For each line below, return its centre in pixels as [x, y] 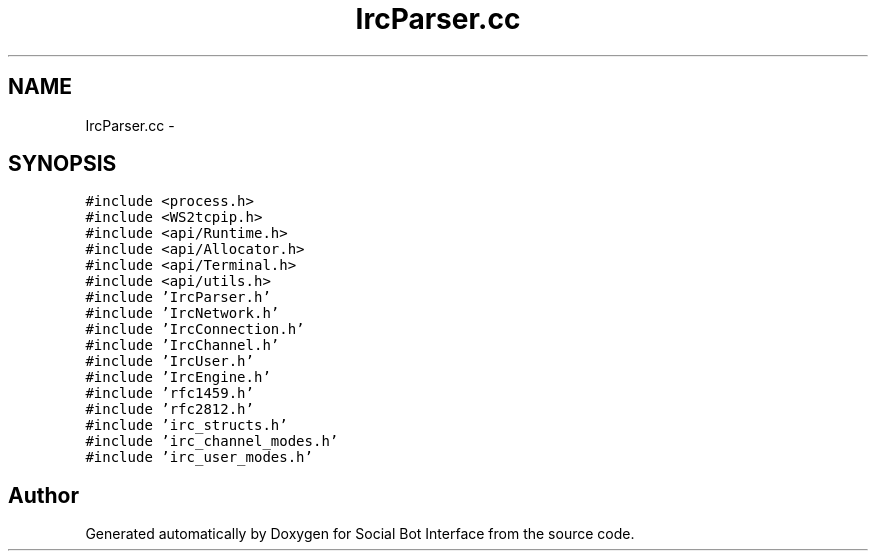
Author [43, 495]
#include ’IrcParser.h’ [178, 297]
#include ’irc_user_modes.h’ [199, 457]
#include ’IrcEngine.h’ [178, 377]
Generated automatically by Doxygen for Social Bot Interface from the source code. [360, 534]
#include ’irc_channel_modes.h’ [212, 441]
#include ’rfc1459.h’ [169, 393]
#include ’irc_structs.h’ [186, 425]
